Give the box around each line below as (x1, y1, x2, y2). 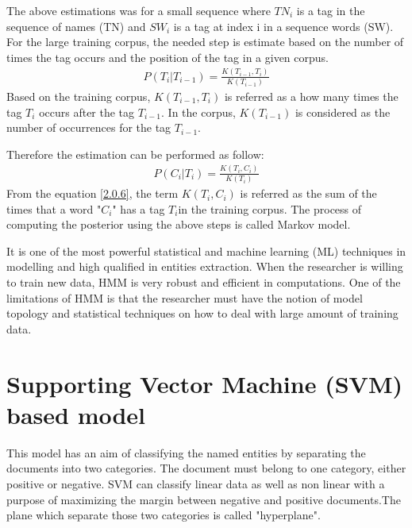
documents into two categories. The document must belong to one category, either (6, 460, 406, 476)
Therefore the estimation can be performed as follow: (6, 145, 264, 162)
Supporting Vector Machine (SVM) (6, 367, 402, 399)
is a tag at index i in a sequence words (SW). (173, 17, 394, 34)
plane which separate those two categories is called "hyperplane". (6, 507, 321, 523)
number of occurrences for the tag (6, 119, 171, 136)
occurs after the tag (39, 103, 135, 120)
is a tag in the (296, 2, 365, 18)
